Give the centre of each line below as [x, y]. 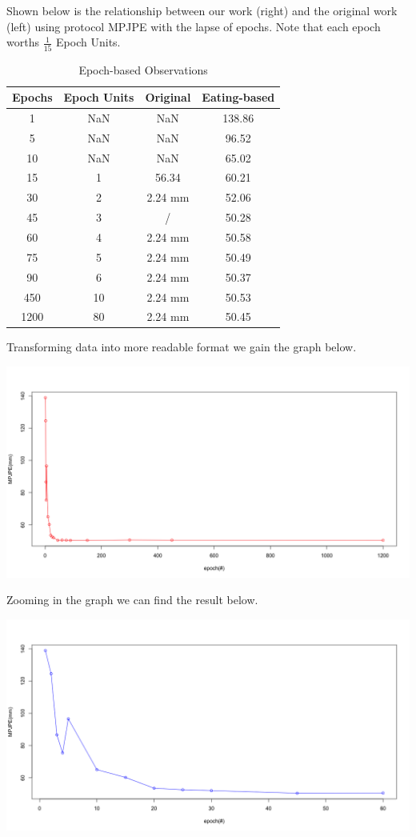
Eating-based [238, 97]
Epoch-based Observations [143, 69]
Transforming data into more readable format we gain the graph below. [182, 347]
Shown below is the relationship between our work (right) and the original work [202, 10]
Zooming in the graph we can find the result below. [132, 600]
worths [23, 42]
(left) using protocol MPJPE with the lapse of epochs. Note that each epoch [194, 26]
